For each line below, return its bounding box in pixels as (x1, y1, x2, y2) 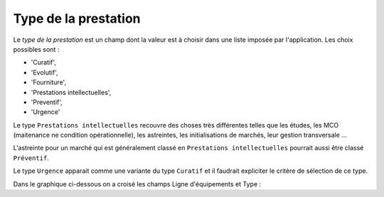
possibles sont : (13, 45, 60, 53)
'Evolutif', (31, 68, 58, 77)
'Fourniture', (31, 78, 67, 86)
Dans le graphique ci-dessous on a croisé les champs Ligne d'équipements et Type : (13, 179, 262, 188)
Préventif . (13, 153, 49, 162)
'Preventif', (31, 98, 63, 106)
